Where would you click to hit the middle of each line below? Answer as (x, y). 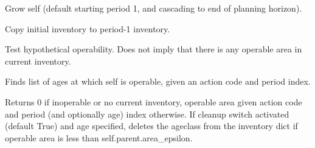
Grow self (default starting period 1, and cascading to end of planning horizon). (154, 8)
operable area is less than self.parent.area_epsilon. (99, 137)
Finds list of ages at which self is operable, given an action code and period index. (158, 81)
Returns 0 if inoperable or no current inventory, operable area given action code (154, 101)
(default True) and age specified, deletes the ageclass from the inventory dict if (151, 126)
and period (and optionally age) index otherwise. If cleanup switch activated (147, 114)
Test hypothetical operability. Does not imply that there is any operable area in (154, 49)
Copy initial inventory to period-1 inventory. (88, 28)
